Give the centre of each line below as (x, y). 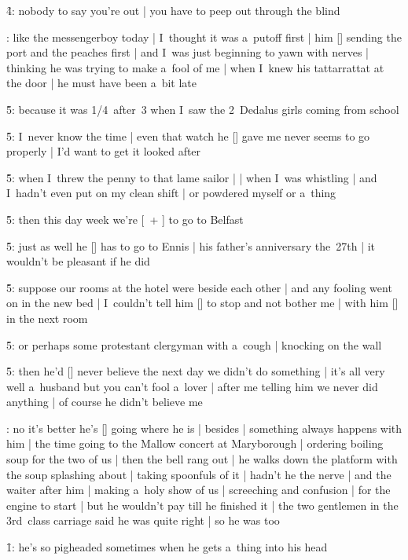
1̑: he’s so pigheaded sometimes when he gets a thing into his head (167, 547)
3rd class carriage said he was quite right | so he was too (143, 520)
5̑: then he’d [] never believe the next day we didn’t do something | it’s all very (196, 371)
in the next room (47, 318)
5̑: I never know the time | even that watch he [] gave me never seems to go (188, 135)
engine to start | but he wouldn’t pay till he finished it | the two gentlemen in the (202, 505)
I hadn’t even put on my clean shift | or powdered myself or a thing (171, 193)
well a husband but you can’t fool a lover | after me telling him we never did (192, 386)
